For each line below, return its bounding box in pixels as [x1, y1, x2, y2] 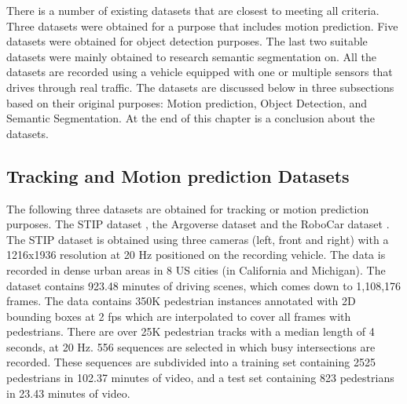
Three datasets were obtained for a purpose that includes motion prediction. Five [6, 17, 398, 34]
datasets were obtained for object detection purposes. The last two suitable [6, 33, 368, 49]
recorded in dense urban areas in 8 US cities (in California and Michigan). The [6, 261, 386, 278]
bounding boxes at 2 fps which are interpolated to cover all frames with [6, 308, 351, 324]
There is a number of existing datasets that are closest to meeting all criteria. [6, 2, 379, 18]
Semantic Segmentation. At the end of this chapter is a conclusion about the [6, 110, 375, 126]
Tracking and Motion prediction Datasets [6, 163, 350, 187]
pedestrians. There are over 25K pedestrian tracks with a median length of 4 [6, 323, 375, 340]
